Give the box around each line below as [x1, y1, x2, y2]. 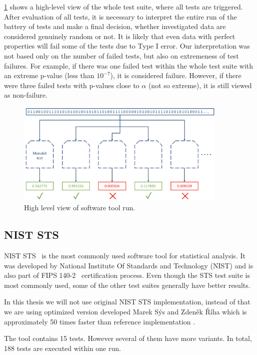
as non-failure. [4, 90, 47, 100]
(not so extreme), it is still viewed [148, 80, 252, 90]
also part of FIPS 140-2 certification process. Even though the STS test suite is [4, 270, 250, 280]
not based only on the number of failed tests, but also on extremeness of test [4, 50, 239, 61]
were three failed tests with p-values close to [4, 80, 139, 90]
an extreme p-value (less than [4, 70, 94, 81]
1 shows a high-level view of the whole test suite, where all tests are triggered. [4, 2, 243, 12]
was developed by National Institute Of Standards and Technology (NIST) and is [4, 260, 253, 270]
